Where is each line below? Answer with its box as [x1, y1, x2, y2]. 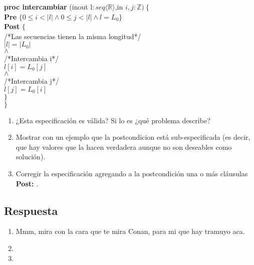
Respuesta [4, 202, 58, 218]
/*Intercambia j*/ [4, 75, 59, 86]
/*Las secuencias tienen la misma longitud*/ [4, 31, 141, 41]
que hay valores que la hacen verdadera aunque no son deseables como [16, 141, 232, 152]
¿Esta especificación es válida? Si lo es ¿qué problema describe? [16, 115, 210, 125]
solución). [16, 151, 46, 162]
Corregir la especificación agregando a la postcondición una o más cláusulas [16, 168, 248, 178]
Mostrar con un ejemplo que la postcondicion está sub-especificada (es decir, [16, 132, 250, 142]
